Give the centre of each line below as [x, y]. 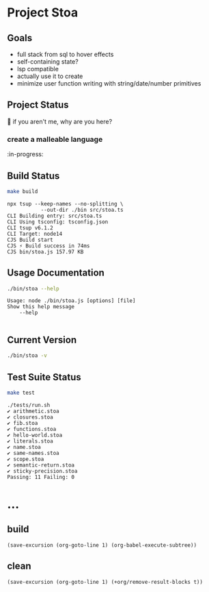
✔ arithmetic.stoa [33, 411]
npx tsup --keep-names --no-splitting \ [66, 203]
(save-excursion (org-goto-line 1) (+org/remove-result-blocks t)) [105, 582]
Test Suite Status [44, 377]
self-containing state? [47, 62]
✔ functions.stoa [32, 429]
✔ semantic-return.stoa [41, 465]
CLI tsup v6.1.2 [30, 227]
